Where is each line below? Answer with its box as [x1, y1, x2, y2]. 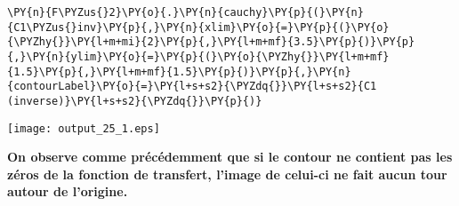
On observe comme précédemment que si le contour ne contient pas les [7, 147, 453, 166]
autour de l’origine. [7, 182, 128, 201]
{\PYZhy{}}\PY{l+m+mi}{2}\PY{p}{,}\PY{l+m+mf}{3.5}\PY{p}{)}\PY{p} [7, 36, 415, 49]
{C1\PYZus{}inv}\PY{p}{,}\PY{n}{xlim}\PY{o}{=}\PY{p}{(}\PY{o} [7, 20, 390, 34]
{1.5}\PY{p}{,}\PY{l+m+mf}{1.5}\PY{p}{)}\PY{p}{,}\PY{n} [7, 65, 351, 78]
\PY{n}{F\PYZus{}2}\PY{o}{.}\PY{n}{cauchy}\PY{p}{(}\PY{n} [7, 6, 364, 19]
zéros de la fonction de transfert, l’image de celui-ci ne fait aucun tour [7, 164, 447, 183]
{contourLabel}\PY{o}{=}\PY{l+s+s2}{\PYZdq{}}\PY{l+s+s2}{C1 [7, 80, 377, 93]
